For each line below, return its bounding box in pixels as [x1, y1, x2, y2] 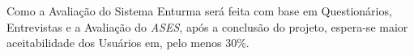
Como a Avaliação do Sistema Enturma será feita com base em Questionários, [6, 2, 392, 19]
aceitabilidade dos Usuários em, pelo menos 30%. [6, 34, 250, 51]
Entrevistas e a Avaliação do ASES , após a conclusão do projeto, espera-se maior [6, 18, 408, 35]
